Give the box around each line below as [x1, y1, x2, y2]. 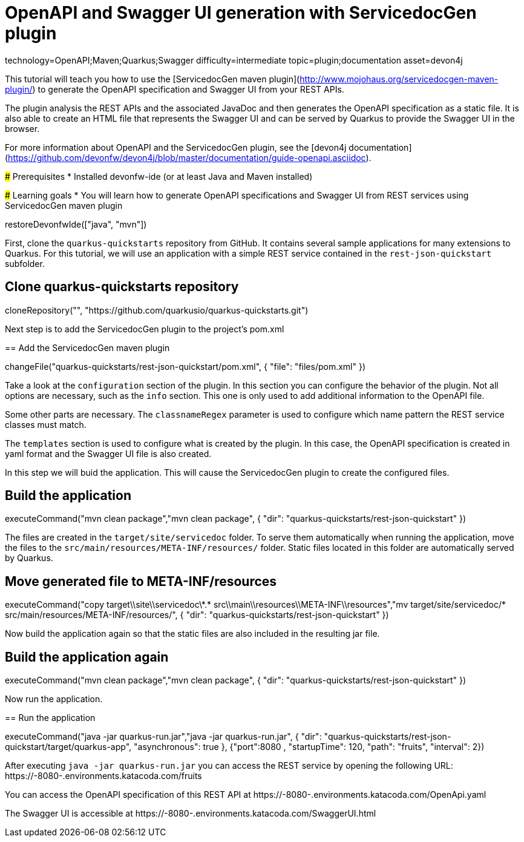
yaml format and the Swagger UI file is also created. [5, 448, 212, 459]
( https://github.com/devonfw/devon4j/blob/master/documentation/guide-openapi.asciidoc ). [5, 152, 372, 163]
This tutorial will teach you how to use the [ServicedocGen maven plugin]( [5, 73, 300, 84]
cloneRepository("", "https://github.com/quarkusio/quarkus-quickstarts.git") [5, 304, 309, 315]
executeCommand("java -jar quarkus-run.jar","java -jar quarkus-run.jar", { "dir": [5, 731, 322, 742]
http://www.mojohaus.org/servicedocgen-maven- [300, 73, 499, 84]
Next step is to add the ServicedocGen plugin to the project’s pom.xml [5, 323, 284, 334]
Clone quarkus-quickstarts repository [5, 279, 239, 295]
